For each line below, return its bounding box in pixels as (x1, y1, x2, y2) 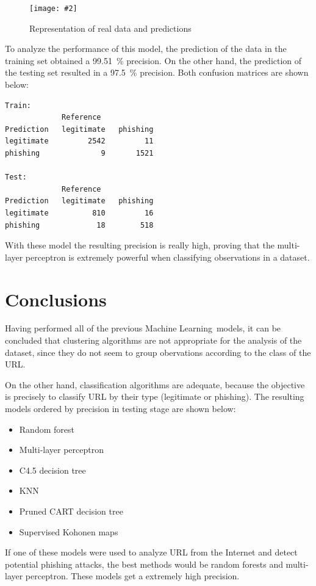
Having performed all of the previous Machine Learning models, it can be (5, 322, 281, 335)
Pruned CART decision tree (19, 505, 123, 517)
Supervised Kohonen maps (19, 525, 118, 538)
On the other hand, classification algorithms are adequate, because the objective (5, 378, 305, 391)
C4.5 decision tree (19, 463, 86, 476)
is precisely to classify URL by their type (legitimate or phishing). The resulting (5, 390, 304, 403)
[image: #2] (29, 4, 77, 13)
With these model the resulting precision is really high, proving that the (5, 239, 275, 251)
